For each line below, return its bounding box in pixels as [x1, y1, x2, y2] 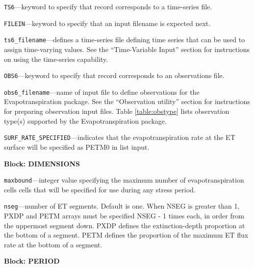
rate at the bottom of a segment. [4, 239, 102, 249]
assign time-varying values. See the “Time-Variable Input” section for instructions [4, 44, 250, 54]
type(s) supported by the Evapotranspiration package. [4, 115, 167, 126]
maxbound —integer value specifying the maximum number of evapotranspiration [4, 175, 244, 185]
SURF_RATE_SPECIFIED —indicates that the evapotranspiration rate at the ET [4, 132, 235, 142]
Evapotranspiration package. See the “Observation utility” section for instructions [4, 96, 250, 107]
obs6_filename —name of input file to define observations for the [4, 86, 200, 97]
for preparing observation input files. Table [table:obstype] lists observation [4, 106, 229, 116]
